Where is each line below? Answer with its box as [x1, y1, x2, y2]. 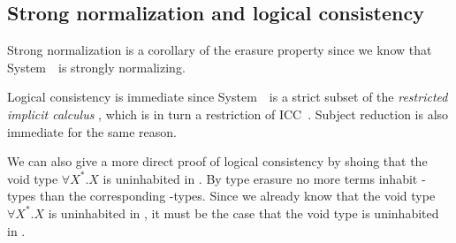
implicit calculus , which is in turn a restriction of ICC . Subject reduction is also [7, 104, 449, 123]
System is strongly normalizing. [7, 57, 186, 76]
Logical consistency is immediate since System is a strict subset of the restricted [7, 87, 448, 106]
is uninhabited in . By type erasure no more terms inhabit [103, 169, 418, 187]
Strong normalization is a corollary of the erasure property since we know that [7, 41, 432, 59]
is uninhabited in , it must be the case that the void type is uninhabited [48, 203, 439, 222]
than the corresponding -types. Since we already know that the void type [40, 186, 436, 205]
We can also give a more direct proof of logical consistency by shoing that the [7, 152, 428, 171]
